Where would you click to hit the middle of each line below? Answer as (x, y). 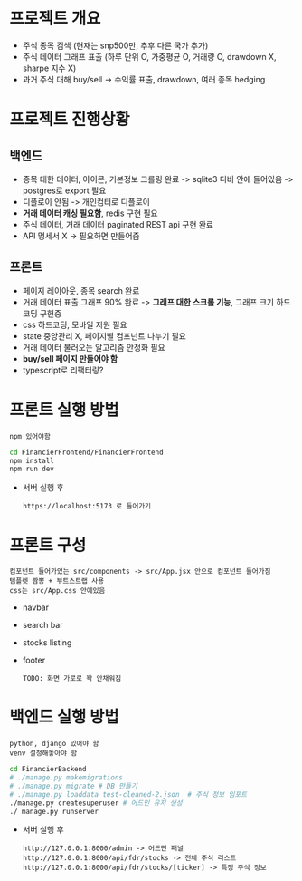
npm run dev (32, 469)
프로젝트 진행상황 (70, 120)
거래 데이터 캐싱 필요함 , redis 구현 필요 (90, 213)
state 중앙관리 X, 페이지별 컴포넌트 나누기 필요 (104, 335)
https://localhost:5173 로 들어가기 (87, 507)
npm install (32, 460)
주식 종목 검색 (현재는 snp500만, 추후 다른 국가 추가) (115, 45)
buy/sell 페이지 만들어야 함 (70, 358)
